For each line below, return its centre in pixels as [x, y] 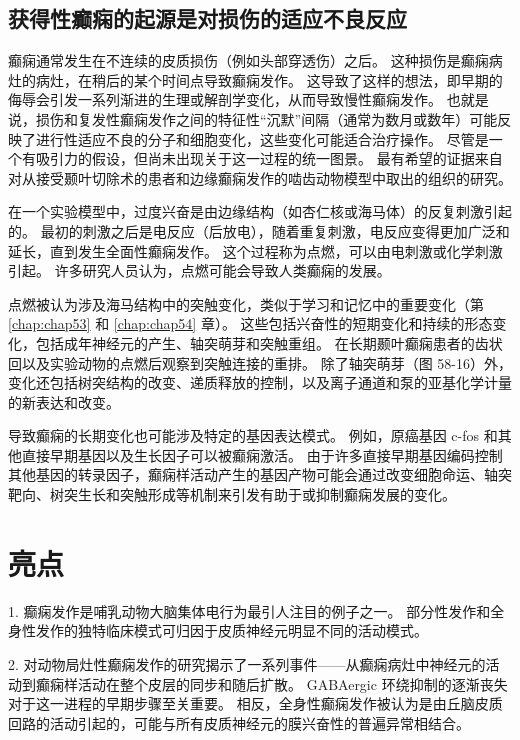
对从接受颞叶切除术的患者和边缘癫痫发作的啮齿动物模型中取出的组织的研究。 [260, 177]
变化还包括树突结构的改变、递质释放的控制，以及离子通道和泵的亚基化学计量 [260, 382]
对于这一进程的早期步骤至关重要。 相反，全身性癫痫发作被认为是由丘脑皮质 [255, 703]
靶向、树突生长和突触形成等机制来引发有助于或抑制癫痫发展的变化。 [232, 494]
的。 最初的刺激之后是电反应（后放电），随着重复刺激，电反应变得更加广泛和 [259, 230]
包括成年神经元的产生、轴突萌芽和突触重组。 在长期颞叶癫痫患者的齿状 [269, 342]
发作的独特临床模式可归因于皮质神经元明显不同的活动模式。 [231, 630]
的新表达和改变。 [64, 401]
